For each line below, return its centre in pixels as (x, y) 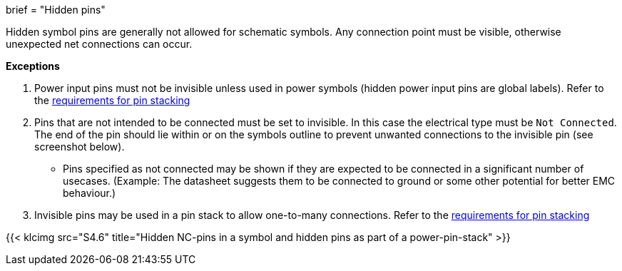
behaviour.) (90, 193)
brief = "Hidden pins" (56, 10)
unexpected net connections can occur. (99, 44)
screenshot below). (80, 147)
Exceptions (33, 66)
